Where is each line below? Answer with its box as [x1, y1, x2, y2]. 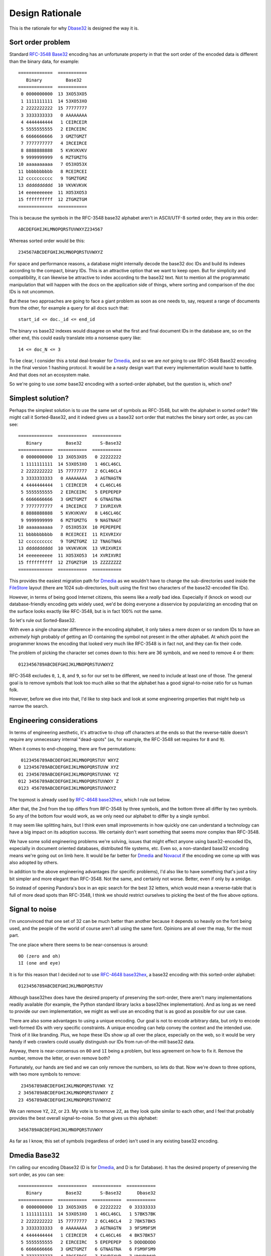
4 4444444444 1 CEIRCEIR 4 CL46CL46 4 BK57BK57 [21, 1232, 156, 1238]
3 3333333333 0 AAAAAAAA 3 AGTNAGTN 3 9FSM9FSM [21, 1225, 156, 1231]
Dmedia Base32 [9, 1151, 60, 1160]
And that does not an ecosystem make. [9, 372, 90, 378]
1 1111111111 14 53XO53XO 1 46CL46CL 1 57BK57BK [21, 1211, 156, 1217]
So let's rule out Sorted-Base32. [9, 617, 76, 623]
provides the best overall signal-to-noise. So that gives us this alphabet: [9, 1115, 158, 1121]
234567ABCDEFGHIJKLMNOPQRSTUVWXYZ [18, 249, 103, 255]
